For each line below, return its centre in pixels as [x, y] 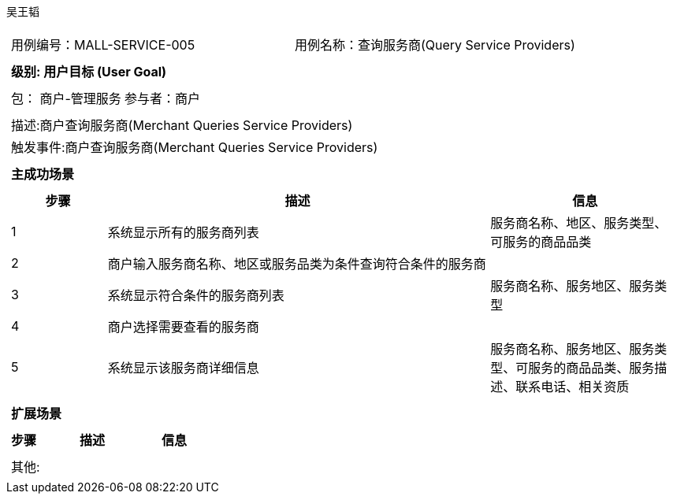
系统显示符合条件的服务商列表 [196, 295]
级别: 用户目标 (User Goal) [89, 72]
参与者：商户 [162, 98]
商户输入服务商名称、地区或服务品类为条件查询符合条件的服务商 [297, 264]
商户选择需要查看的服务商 [183, 327]
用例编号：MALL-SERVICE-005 [103, 45]
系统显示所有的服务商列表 [183, 232]
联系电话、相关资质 [573, 387]
